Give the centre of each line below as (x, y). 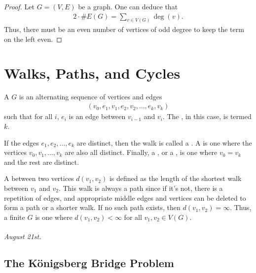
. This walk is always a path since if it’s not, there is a (141, 188)
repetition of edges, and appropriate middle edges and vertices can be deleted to (125, 197)
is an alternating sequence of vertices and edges (91, 96)
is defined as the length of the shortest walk (175, 178)
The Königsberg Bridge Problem (89, 262)
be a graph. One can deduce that (128, 6)
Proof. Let (19, 6)
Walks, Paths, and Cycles (92, 73)
